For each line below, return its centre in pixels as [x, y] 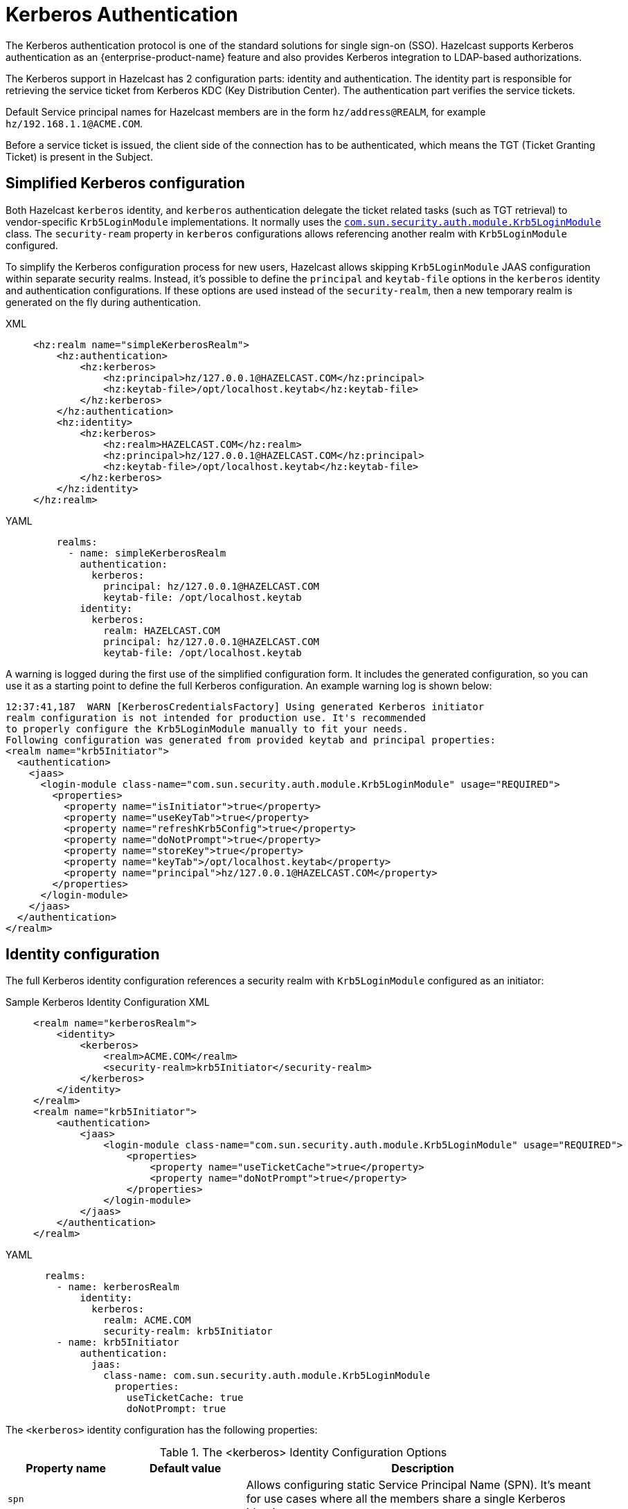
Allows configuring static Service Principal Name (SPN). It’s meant [419, 1485]
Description [423, 1469]
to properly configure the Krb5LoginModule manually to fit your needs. [207, 729]
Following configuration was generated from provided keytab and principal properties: [251, 740]
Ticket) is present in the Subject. [79, 156]
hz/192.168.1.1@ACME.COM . [74, 123]
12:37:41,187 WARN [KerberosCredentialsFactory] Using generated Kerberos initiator [245, 706]
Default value [186, 1469]
